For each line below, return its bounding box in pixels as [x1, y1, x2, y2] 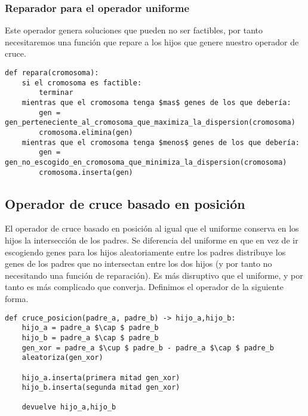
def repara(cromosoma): [5, 69, 99, 77]
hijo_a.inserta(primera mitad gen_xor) [21, 373, 180, 382]
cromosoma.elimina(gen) [39, 128, 133, 137]
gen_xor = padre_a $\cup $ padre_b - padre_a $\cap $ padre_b [21, 343, 275, 352]
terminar [39, 88, 73, 97]
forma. [5, 292, 29, 304]
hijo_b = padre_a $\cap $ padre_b [21, 333, 159, 342]
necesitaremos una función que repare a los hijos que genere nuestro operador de [5, 35, 299, 48]
